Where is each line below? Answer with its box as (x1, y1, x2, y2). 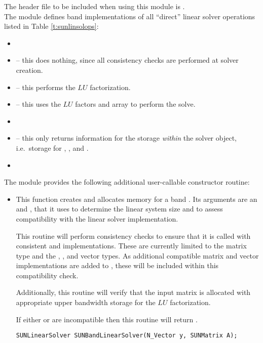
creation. (16, 64, 43, 75)
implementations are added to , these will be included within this (16, 260, 219, 271)
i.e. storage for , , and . (16, 142, 89, 153)
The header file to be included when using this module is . (4, 1, 185, 11)
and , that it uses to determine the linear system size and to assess (16, 203, 223, 214)
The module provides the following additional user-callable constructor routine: (4, 177, 250, 187)
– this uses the (16, 99, 61, 109)
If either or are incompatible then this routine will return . (16, 314, 198, 324)
